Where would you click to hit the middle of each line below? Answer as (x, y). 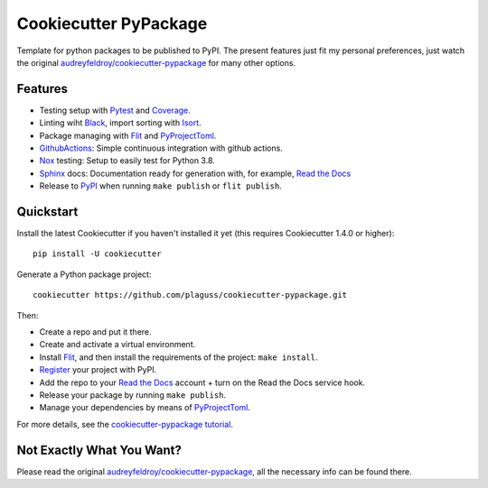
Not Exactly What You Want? (99, 450)
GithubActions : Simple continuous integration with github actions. (161, 148)
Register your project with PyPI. (98, 370)
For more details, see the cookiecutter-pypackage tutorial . (125, 424)
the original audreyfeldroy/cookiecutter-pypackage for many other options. (156, 62)
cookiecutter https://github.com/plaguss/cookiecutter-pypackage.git (190, 295)
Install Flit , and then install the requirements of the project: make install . (178, 357)
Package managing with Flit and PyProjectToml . (128, 135)
